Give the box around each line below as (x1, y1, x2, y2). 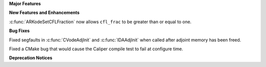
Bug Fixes (9, 28, 30, 34)
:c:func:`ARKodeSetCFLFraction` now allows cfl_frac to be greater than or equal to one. (9, 19, 192, 25)
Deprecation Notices (9, 55, 53, 61)
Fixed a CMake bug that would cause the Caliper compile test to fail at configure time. (9, 46, 183, 52)
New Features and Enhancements (9, 10, 80, 16)
